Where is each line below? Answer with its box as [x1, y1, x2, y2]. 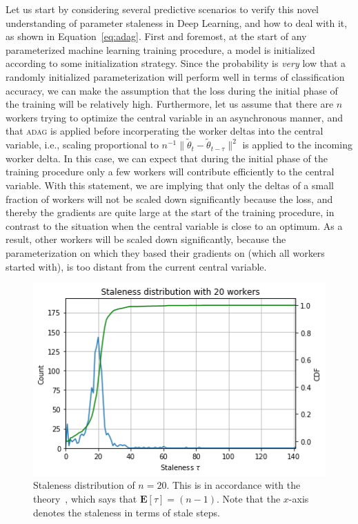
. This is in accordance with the [166, 478, 301, 492]
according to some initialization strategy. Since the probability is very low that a [6, 56, 346, 70]
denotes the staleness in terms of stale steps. [33, 505, 220, 519]
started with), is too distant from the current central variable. [6, 259, 267, 273]
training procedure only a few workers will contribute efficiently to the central [6, 164, 335, 179]
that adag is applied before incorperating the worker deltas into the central [6, 124, 324, 138]
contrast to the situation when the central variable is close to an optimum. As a [6, 218, 343, 233]
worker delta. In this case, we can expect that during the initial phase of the [6, 151, 328, 165]
